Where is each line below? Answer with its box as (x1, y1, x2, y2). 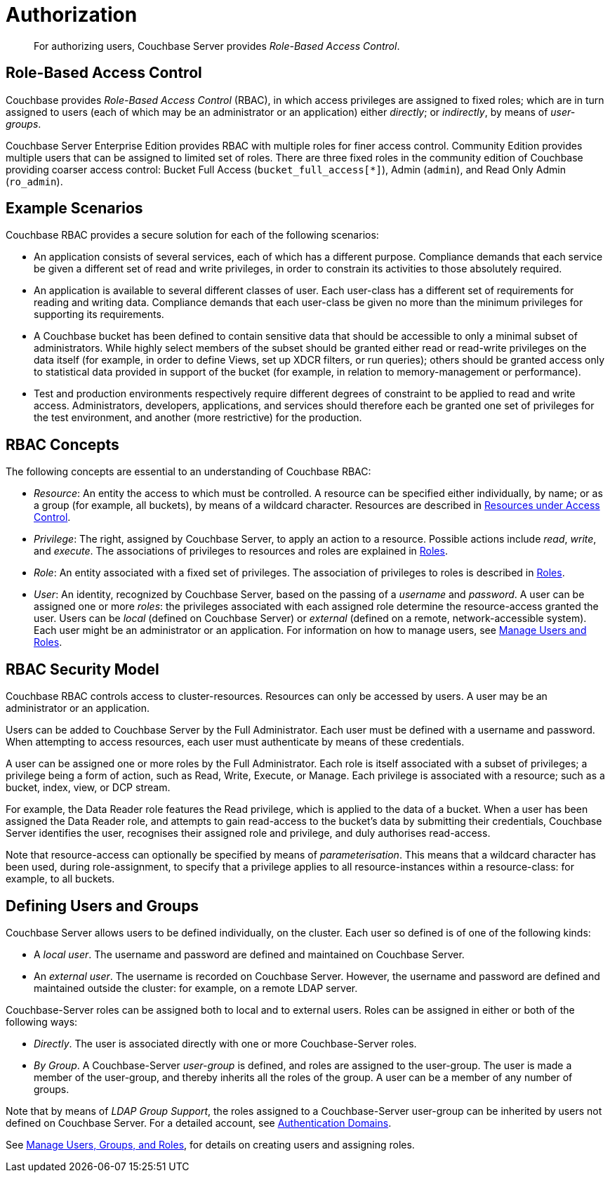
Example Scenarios (6, 199, 143, 218)
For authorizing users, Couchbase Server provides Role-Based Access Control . (34, 39, 400, 52)
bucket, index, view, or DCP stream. (6, 781, 171, 794)
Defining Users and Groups (6, 896, 199, 915)
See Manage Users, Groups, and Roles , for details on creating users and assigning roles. (6, 1138, 415, 1151)
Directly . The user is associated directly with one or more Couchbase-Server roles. (34, 1037, 417, 1050)
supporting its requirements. (34, 308, 164, 321)
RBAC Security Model (6, 660, 159, 678)
